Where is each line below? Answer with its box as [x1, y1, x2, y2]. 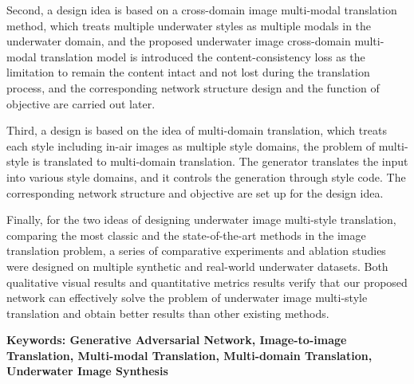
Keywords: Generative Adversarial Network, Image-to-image [6, 331, 347, 348]
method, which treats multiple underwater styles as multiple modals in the [6, 17, 372, 33]
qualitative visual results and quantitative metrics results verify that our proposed [6, 273, 408, 290]
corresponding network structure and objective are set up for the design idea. [6, 184, 384, 201]
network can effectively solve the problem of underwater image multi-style [6, 289, 368, 306]
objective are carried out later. [6, 95, 156, 112]
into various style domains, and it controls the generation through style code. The [6, 168, 406, 185]
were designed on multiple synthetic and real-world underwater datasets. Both [6, 257, 388, 274]
